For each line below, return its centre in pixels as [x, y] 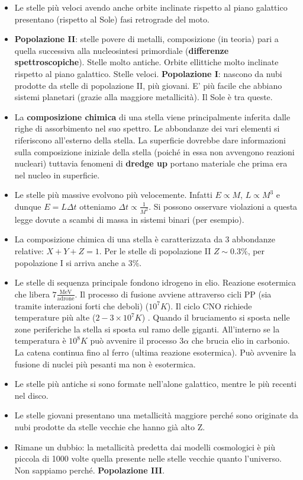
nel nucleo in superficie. [57, 175]
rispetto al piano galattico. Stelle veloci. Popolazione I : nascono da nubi [148, 73]
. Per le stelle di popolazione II [155, 250]
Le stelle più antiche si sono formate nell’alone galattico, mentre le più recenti [155, 384]
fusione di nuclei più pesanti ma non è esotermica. [105, 364]
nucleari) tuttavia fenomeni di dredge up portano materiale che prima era [151, 163]
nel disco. [31, 395]
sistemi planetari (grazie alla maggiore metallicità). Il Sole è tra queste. [144, 97]
